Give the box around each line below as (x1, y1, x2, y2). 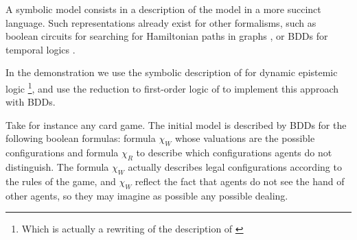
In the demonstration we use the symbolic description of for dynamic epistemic (5, 65, 338, 80)
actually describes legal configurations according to (128, 160, 342, 173)
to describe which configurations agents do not (136, 145, 332, 160)
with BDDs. (5, 95, 56, 109)
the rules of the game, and (5, 173, 116, 188)
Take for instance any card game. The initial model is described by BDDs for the (5, 117, 347, 132)
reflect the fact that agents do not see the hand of (135, 173, 345, 188)
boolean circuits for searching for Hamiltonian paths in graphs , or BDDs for (5, 29, 328, 43)
